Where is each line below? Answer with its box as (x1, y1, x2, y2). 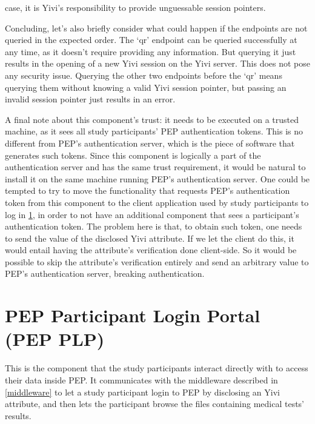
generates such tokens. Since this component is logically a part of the (5, 148, 261, 161)
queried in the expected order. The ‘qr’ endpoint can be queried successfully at (5, 33, 297, 46)
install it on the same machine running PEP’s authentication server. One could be (5, 172, 310, 185)
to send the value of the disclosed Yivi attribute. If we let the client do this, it (5, 231, 294, 244)
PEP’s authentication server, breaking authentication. (5, 267, 205, 280)
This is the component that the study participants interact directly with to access (5, 362, 308, 374)
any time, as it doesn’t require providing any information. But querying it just (5, 45, 296, 58)
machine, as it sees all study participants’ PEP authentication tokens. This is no (5, 125, 303, 137)
